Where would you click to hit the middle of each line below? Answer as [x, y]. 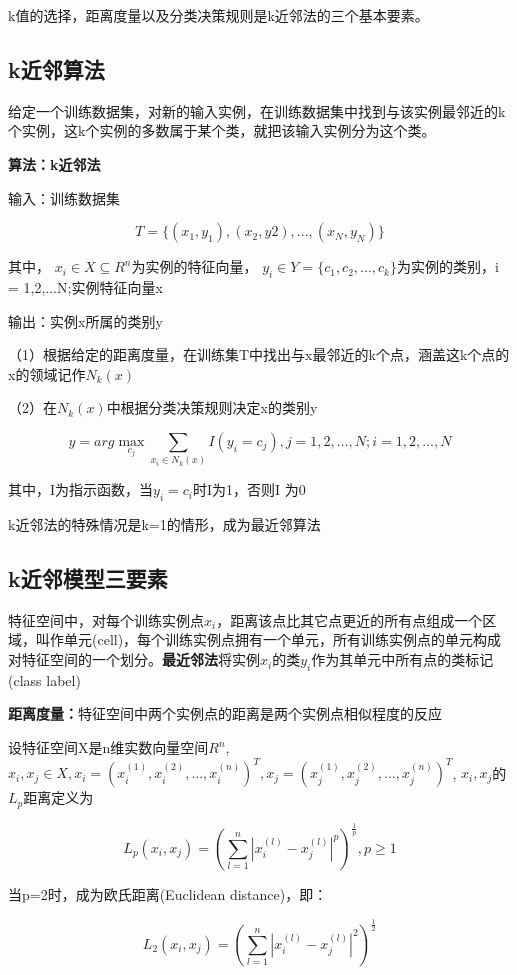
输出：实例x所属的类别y [85, 320]
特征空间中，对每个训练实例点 [106, 619]
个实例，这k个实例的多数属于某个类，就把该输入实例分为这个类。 [222, 130]
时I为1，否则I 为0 [249, 489]
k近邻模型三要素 [88, 578]
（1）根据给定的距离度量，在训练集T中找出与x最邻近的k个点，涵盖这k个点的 [259, 354]
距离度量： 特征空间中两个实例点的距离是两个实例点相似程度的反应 [225, 713]
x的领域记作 [47, 373]
